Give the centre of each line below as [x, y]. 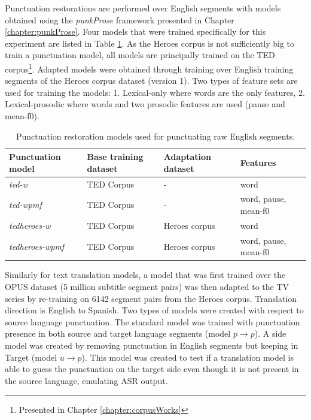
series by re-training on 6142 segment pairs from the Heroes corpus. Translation [151, 298]
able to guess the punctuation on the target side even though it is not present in [152, 369]
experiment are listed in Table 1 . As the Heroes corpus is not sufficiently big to [150, 43]
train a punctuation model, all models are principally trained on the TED [140, 55]
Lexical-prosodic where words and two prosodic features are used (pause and [145, 104]
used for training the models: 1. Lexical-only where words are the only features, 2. [155, 92]
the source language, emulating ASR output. [86, 380]
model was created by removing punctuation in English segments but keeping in [152, 345]
